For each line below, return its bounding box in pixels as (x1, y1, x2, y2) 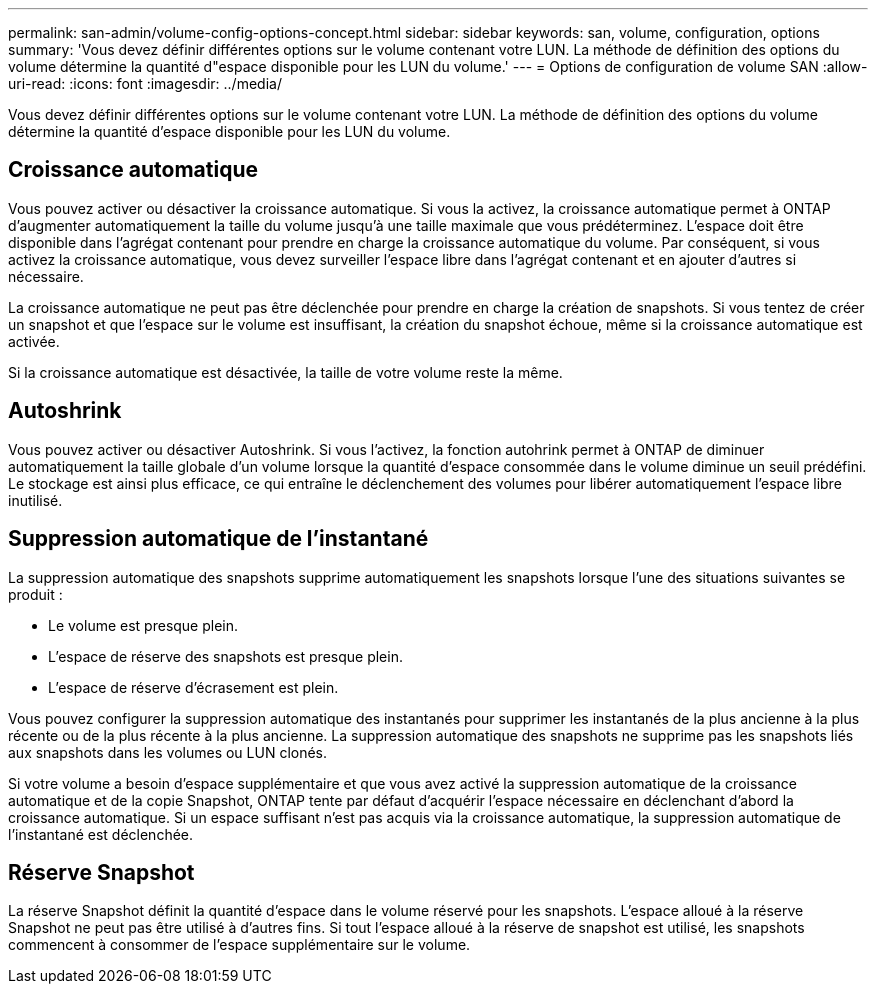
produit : (8, 585, 63, 603)
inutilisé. (8, 491, 63, 509)
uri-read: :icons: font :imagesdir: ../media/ (8, 75, 282, 92)
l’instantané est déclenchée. (8, 825, 194, 843)
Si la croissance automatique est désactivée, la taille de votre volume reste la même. (8, 363, 563, 381)
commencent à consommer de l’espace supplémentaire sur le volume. (8, 936, 471, 954)
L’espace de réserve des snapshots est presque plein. (48, 647, 403, 665)
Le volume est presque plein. (48, 616, 239, 634)
